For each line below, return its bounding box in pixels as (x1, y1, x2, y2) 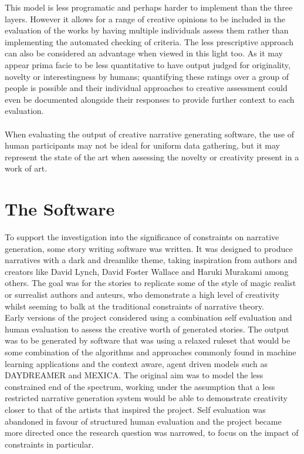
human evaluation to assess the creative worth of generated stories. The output (5, 322, 289, 335)
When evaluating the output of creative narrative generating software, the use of (5, 127, 295, 140)
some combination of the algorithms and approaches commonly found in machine (5, 345, 296, 358)
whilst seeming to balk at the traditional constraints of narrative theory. (5, 300, 264, 312)
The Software (5, 197, 115, 221)
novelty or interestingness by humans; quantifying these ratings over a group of (5, 70, 289, 82)
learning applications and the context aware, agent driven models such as (5, 357, 268, 369)
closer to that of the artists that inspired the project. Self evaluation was (5, 403, 266, 415)
